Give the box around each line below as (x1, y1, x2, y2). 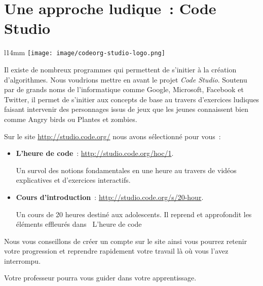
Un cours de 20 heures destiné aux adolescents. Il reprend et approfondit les (16, 209, 252, 219)
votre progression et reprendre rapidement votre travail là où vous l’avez (4, 246, 229, 256)
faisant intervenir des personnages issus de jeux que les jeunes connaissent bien (4, 104, 248, 114)
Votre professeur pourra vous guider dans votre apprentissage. (4, 272, 197, 283)
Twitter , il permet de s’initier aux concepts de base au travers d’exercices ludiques (4, 94, 259, 104)
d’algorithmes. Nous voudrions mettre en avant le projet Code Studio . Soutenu (4, 74, 247, 85)
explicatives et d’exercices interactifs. (16, 175, 131, 185)
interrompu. (4, 255, 41, 266)
